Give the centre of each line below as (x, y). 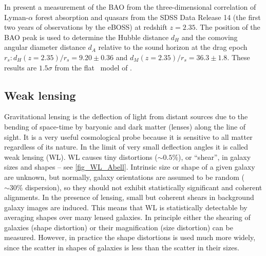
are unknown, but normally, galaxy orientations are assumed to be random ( (124, 177)
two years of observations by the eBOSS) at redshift (86, 27)
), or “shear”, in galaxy (215, 157)
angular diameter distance (45, 47)
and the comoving (210, 37)
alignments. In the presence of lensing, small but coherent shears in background (129, 197)
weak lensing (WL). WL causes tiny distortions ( (81, 157)
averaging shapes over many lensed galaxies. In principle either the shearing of (127, 217)
